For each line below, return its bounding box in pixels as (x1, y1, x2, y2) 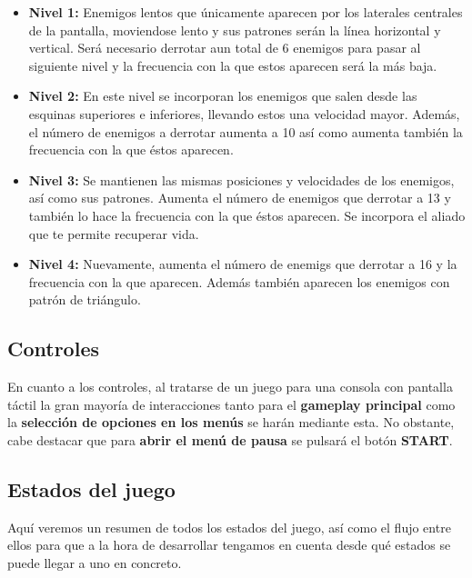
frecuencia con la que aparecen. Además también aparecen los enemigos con (28, 272, 450, 291)
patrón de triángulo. (28, 290, 141, 309)
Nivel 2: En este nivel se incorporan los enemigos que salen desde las (28, 86, 417, 105)
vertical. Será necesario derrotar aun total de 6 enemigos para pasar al (28, 38, 421, 57)
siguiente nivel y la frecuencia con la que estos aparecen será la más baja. (28, 55, 437, 75)
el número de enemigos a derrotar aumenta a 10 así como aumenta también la (28, 122, 463, 141)
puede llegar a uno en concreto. (7, 553, 182, 572)
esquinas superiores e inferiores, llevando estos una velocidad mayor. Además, (28, 104, 460, 123)
